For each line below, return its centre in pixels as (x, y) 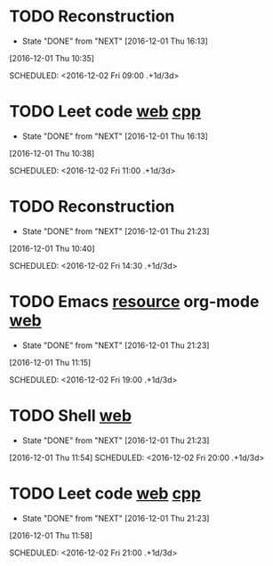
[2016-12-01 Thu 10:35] (52, 58)
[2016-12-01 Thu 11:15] (50, 362)
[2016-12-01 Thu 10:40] (52, 248)
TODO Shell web (70, 415)
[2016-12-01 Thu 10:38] (52, 153)
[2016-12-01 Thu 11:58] (51, 535)
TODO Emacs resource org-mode (134, 302)
